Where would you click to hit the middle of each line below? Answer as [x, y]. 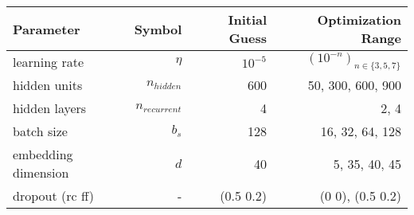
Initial [248, 20]
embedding [43, 154]
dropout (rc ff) [53, 195]
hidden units [48, 85]
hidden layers [50, 108]
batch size [40, 131]
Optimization [359, 20]
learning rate [48, 62]
